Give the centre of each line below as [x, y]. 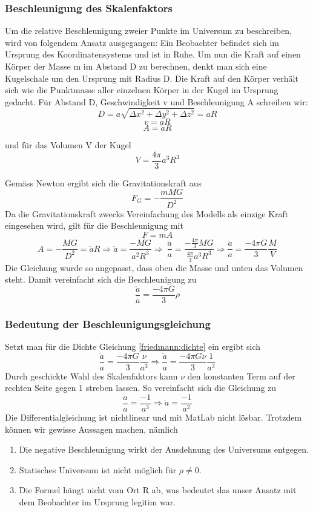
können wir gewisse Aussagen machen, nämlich [91, 429]
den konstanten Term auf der [241, 376]
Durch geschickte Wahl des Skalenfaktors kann [91, 376]
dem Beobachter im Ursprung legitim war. [97, 501]
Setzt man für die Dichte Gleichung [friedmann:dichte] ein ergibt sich [133, 346]
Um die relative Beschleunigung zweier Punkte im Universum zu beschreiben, [149, 31]
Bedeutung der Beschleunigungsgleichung [108, 323]
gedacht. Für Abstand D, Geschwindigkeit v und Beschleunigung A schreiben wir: [156, 101]
